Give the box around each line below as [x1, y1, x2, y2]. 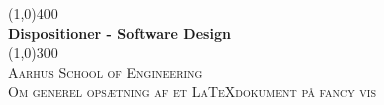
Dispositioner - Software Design [8, 22, 231, 43]
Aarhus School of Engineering [8, 61, 203, 82]
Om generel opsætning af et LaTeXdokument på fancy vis [8, 81, 377, 102]
